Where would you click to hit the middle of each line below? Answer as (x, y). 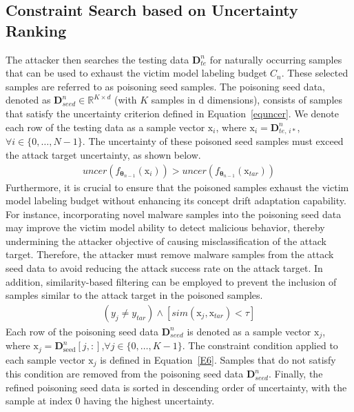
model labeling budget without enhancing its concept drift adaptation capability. (176, 200)
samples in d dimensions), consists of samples (247, 100)
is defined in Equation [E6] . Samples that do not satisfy (218, 359)
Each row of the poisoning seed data (82, 331)
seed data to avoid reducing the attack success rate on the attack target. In (164, 268)
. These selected (315, 73)
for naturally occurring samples (276, 59)
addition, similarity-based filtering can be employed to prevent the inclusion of (171, 281)
